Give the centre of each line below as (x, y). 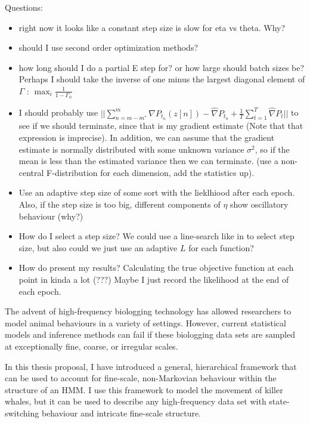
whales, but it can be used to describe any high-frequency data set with (136, 401)
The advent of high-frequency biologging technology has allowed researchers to (148, 311)
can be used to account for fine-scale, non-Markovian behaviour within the (141, 378)
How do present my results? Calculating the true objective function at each (156, 268)
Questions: (24, 7)
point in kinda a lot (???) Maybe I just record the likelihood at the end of (154, 279)
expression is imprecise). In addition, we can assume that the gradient (147, 138)
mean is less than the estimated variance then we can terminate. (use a (148, 161)
